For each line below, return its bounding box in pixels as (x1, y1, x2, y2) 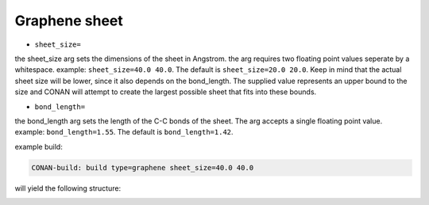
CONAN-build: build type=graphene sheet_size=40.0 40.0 (31, 163, 254, 172)
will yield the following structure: (14, 183, 122, 193)
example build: (14, 142, 63, 151)
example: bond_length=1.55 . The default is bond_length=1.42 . (14, 127, 234, 137)
